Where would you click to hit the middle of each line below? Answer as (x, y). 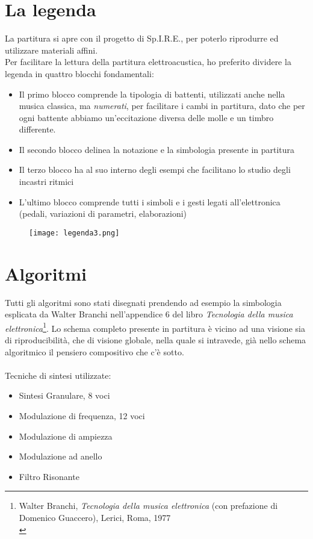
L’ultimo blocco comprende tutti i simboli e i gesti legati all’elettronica (150, 201)
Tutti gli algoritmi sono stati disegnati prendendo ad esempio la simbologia (143, 302)
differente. (37, 129)
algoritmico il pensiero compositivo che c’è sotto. (95, 351)
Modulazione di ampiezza (66, 436)
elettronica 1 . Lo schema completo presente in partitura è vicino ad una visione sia (155, 327)
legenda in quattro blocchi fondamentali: (79, 73)
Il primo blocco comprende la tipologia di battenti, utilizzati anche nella (152, 94)
